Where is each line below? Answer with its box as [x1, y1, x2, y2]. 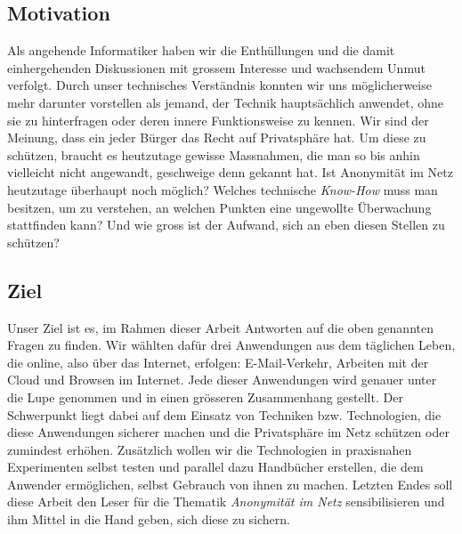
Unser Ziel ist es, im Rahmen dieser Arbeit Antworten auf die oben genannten [7, 318, 434, 336]
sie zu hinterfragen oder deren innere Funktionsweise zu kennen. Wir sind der [7, 110, 429, 129]
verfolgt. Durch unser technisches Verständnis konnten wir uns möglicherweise [7, 76, 432, 94]
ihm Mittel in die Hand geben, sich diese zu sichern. [7, 510, 290, 529]
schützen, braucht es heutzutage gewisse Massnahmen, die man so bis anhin [7, 145, 420, 164]
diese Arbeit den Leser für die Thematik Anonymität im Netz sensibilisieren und [7, 492, 445, 511]
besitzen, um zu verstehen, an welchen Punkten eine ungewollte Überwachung [7, 198, 432, 216]
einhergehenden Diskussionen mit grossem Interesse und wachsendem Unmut [7, 58, 426, 77]
